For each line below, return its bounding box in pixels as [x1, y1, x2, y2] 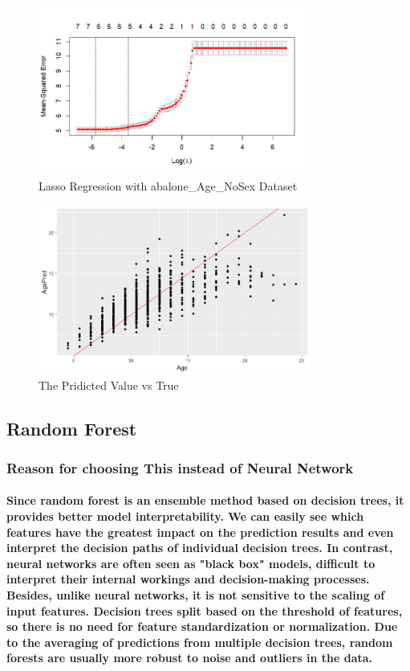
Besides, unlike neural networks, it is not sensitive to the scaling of [6, 586, 385, 603]
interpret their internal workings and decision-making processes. [6, 571, 370, 587]
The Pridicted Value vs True [39, 376, 179, 393]
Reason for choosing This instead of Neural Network [6, 457, 354, 477]
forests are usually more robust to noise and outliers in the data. [6, 649, 373, 666]
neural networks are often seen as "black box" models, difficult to [6, 554, 375, 571]
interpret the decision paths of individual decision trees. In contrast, [6, 539, 393, 556]
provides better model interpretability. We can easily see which [6, 507, 364, 524]
